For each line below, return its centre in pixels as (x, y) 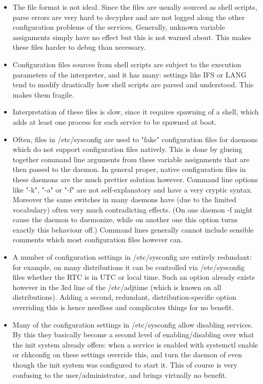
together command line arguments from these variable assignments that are (131, 159)
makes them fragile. (43, 94)
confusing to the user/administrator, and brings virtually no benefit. (120, 375)
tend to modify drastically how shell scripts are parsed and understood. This (133, 84)
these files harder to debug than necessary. (79, 47)
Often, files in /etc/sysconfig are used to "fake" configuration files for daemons (135, 139)
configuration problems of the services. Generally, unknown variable (119, 27)
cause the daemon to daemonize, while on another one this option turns (125, 219)
